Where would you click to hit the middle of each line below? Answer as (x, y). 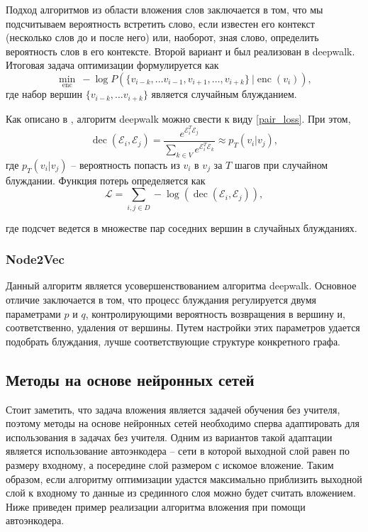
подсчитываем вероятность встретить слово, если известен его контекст (160, 23)
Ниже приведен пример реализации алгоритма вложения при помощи (156, 506)
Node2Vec (35, 259)
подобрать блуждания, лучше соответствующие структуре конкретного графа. (173, 341)
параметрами (33, 313)
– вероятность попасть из (126, 164)
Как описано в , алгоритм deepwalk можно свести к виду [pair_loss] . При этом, (178, 118)
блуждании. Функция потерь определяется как (106, 180)
